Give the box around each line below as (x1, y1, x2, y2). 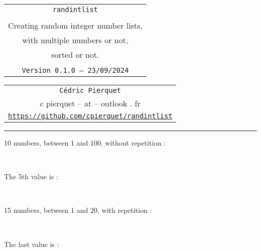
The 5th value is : (4, 171, 58, 182)
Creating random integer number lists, (8, 20, 143, 31)
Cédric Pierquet (59, 86, 121, 94)
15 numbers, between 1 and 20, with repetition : (4, 205, 152, 215)
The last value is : (4, 238, 59, 249)
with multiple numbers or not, (22, 34, 128, 46)
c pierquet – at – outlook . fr (40, 97, 141, 109)
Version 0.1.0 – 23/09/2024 (22, 66, 129, 74)
